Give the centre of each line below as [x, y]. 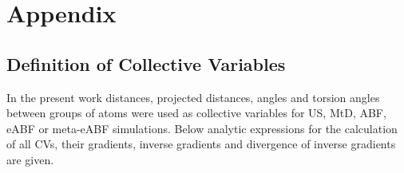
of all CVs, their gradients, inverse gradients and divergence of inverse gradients [201, 144]
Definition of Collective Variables [146, 63]
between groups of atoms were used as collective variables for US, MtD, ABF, [196, 113]
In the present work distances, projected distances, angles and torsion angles [193, 97]
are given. [30, 159]
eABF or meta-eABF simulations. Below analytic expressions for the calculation [202, 128]
